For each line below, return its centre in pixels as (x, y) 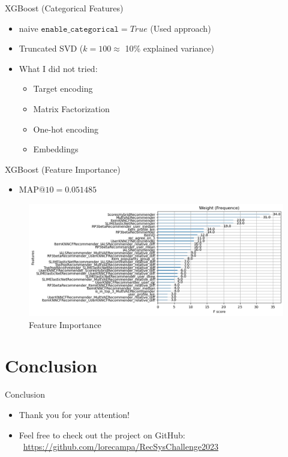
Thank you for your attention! (74, 414)
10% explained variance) (170, 48)
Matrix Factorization (71, 108)
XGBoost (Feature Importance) (63, 169)
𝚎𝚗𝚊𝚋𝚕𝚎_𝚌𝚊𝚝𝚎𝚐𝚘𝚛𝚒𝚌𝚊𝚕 (80, 29)
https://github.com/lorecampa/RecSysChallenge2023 (121, 447)
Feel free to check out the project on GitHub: (102, 435)
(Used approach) (181, 28)
